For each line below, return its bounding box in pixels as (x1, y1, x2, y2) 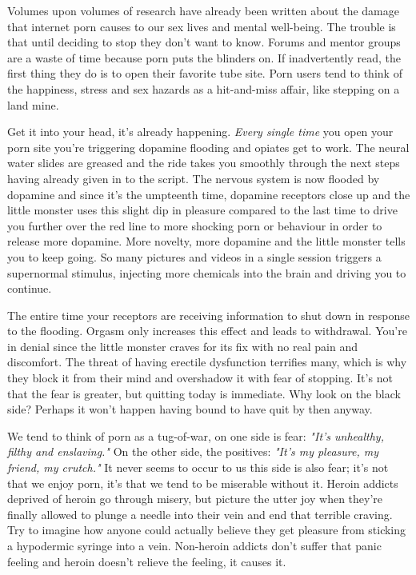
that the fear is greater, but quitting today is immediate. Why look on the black (7, 385, 401, 401)
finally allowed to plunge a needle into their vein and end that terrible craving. (7, 505, 393, 522)
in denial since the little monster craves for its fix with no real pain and (7, 337, 358, 354)
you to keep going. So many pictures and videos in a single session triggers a (7, 248, 382, 265)
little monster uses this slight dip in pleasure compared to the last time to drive (7, 202, 398, 218)
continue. (7, 280, 52, 297)
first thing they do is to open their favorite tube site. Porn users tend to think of (7, 65, 402, 82)
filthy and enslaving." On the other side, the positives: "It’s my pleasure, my (7, 443, 379, 460)
